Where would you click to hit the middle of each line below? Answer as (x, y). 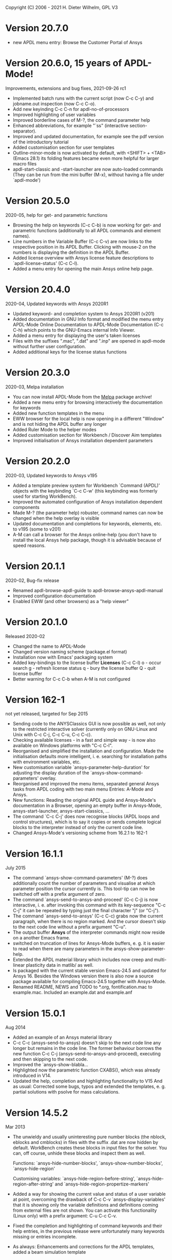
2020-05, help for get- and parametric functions (56, 215)
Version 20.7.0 (37, 28)
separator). (25, 131)
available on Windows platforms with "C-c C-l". (63, 746)
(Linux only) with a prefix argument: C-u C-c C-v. (65, 1216)
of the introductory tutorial (41, 142)
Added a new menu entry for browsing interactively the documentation (88, 402)
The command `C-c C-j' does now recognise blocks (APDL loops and (86, 817)
